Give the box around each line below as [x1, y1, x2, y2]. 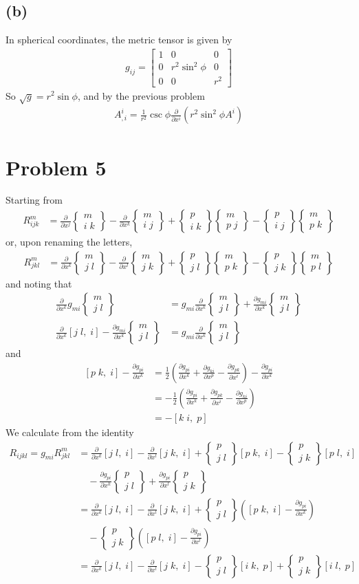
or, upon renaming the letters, [6, 235, 133, 249]
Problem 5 [6, 153, 107, 181]
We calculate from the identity [6, 425, 134, 440]
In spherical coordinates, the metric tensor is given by [6, 32, 232, 47]
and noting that [6, 276, 72, 290]
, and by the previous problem [77, 88, 205, 102]
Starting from [6, 193, 63, 207]
